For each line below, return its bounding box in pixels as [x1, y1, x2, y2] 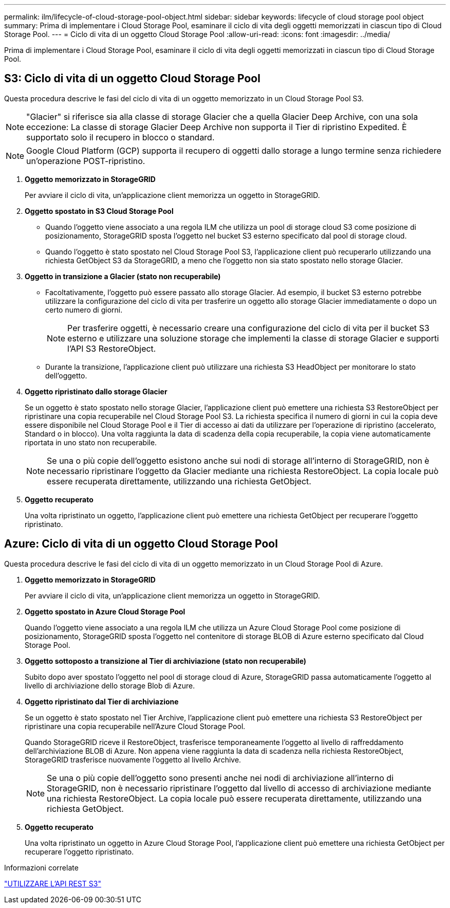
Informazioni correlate [4, 863, 79, 872]
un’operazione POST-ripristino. [26, 155, 145, 166]
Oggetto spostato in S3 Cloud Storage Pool [25, 206, 174, 215]
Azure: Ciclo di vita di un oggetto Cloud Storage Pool [4, 537, 278, 551]
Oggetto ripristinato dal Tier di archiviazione [25, 697, 179, 706]
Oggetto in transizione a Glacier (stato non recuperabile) [25, 271, 221, 281]
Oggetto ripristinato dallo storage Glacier [25, 387, 167, 396]
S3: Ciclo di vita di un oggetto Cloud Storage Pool [4, 72, 260, 85]
